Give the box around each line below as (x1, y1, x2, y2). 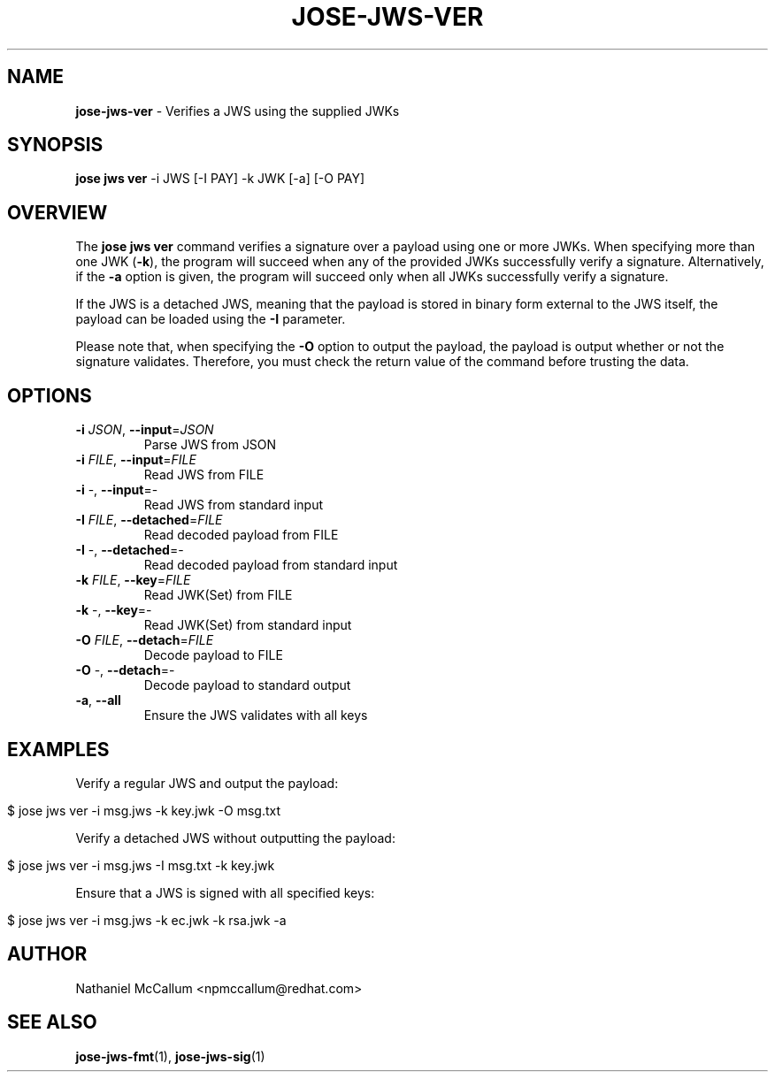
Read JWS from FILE (143, 467, 265, 483)
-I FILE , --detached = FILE (75, 512, 223, 528)
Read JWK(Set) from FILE (143, 587, 293, 603)
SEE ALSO (7, 1011, 97, 1034)
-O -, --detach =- (75, 662, 175, 678)
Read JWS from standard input (143, 497, 324, 513)
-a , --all (75, 693, 121, 708)
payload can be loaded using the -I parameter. (75, 311, 346, 327)
